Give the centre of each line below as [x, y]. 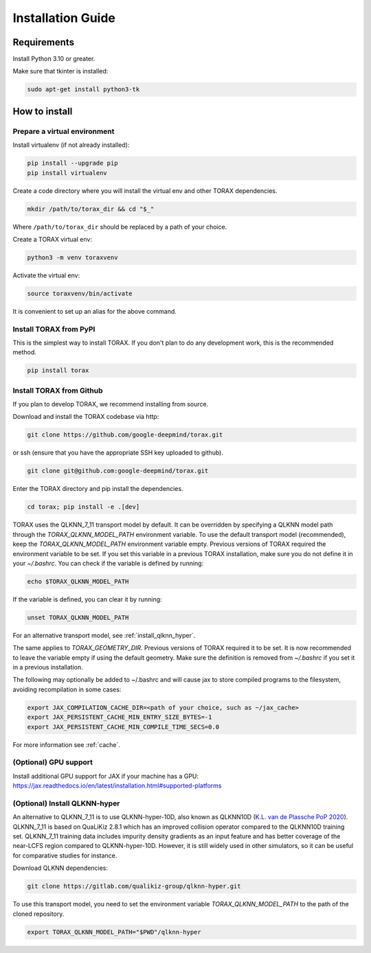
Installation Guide [64, 18]
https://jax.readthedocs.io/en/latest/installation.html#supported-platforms [117, 785]
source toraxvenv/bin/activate [80, 293]
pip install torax [58, 370]
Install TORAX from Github [58, 390]
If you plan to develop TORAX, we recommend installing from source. [111, 404]
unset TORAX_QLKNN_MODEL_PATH [78, 617]
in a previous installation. [48, 667]
